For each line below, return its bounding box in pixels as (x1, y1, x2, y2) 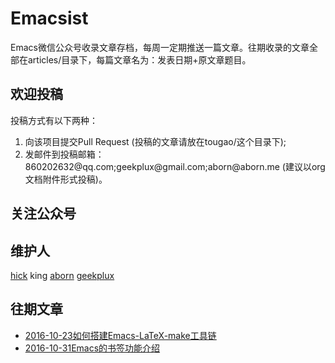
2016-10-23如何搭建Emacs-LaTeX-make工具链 (24, 329, 217, 341)
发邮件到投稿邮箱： (24, 148, 105, 160)
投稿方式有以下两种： (10, 114, 98, 126)
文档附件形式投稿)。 (24, 173, 108, 185)
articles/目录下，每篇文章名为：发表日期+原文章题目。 (27, 53, 252, 66)
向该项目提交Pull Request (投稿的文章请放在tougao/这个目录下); (24, 135, 287, 147)
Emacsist (10, 7, 89, 30)
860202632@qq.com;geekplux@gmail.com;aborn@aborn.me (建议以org (24, 160, 326, 172)
